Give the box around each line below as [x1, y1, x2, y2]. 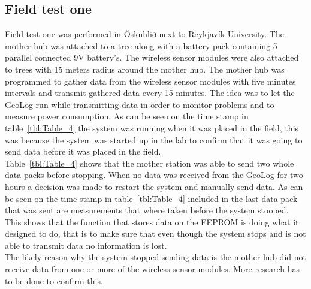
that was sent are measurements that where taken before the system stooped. [5, 204, 289, 216]
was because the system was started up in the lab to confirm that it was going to [5, 133, 303, 146]
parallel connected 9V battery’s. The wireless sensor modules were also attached [5, 51, 299, 64]
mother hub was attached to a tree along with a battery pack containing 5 [5, 39, 277, 52]
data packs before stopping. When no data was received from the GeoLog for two [5, 168, 303, 181]
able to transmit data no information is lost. [5, 239, 167, 251]
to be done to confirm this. [5, 274, 103, 287]
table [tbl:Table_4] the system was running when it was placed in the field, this [5, 121, 299, 134]
